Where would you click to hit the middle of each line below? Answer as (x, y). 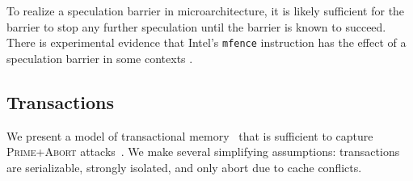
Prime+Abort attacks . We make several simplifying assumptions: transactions (203, 152)
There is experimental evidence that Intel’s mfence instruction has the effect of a (206, 42)
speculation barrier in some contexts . (100, 58)
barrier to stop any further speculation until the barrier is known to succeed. (196, 26)
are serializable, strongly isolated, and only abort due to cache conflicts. (184, 167)
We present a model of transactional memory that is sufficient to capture (190, 135)
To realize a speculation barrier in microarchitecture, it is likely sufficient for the (206, 11)
